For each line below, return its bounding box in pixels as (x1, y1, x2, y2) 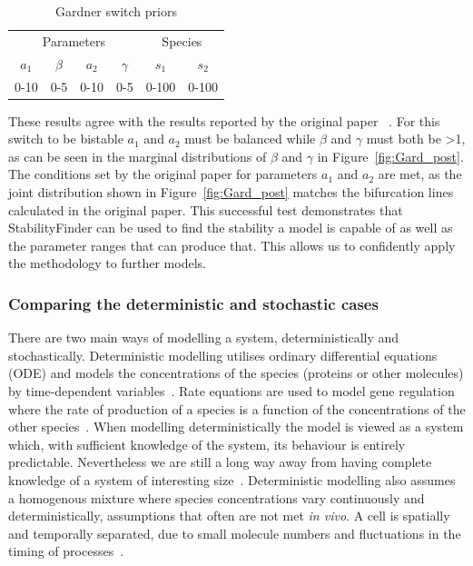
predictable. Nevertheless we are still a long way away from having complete (8, 452, 432, 472)
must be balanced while (184, 129, 316, 148)
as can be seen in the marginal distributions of (8, 146, 267, 165)
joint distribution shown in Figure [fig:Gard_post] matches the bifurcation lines (8, 183, 454, 201)
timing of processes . (8, 541, 124, 561)
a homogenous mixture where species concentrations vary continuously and (8, 488, 425, 507)
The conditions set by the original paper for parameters (8, 164, 318, 184)
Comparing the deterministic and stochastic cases (8, 292, 379, 314)
